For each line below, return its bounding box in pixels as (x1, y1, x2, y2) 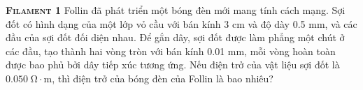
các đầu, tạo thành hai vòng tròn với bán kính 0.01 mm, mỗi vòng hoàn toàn (6, 43, 336, 58)
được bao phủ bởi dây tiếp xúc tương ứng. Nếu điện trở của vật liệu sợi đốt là (6, 57, 340, 72)
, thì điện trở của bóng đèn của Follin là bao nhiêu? (52, 70, 273, 85)
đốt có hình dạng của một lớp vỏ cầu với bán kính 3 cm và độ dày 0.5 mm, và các (6, 16, 357, 31)
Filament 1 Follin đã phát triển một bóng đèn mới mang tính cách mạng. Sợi (6, 3, 346, 17)
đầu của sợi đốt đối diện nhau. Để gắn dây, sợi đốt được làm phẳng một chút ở (6, 30, 345, 45)
